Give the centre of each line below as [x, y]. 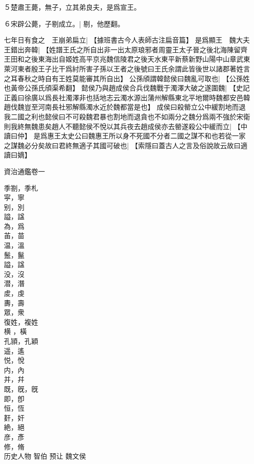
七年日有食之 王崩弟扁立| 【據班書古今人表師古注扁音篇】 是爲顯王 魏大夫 [127, 40]
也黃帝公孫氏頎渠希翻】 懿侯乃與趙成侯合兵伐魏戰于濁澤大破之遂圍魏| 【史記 [127, 88]
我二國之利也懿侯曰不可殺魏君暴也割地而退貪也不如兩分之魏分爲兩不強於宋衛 [127, 116]
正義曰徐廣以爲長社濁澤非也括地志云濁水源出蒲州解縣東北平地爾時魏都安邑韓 [127, 97]
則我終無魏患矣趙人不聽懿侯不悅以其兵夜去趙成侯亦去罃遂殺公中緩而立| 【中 [126, 126]
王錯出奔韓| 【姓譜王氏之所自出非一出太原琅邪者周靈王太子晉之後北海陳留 [122, 49]
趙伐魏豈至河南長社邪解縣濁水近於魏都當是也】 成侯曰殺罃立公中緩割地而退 [125, 107]
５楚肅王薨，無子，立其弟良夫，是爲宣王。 [72, 7]
